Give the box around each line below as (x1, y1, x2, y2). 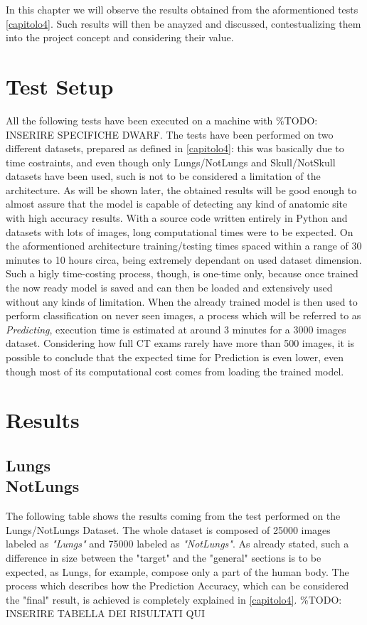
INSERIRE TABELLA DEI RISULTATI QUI (6, 606, 206, 621)
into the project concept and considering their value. (6, 30, 234, 45)
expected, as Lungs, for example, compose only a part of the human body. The (6, 564, 349, 579)
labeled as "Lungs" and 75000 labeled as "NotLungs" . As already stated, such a (6, 536, 349, 551)
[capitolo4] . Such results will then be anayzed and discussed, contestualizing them (6, 16, 361, 31)
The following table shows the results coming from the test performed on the (6, 508, 341, 523)
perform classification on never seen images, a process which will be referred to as (6, 308, 361, 323)
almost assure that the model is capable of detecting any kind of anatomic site (6, 196, 348, 211)
